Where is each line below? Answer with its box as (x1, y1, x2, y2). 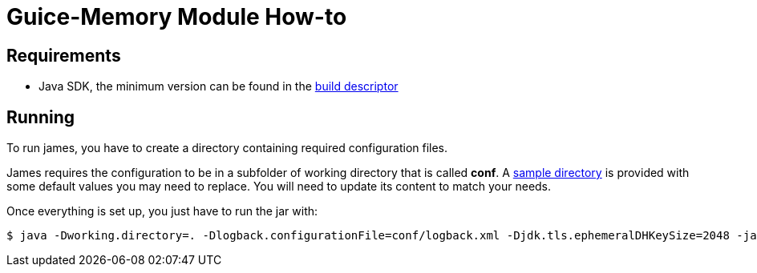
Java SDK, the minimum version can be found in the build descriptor (38, 79, 399, 94)
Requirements (6, 45, 121, 66)
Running (6, 106, 75, 127)
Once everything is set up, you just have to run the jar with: (6, 204, 318, 219)
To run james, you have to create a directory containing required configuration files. (6, 141, 448, 155)
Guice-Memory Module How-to (6, 3, 347, 30)
